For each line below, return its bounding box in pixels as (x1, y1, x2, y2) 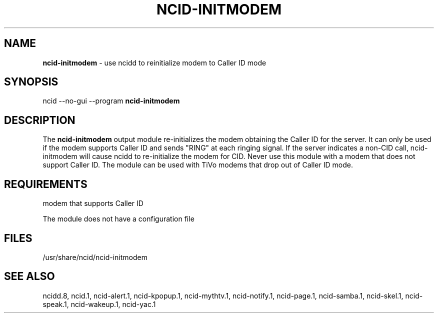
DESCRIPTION (4, 113, 75, 126)
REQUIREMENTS (4, 177, 87, 190)
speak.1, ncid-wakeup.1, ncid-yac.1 (42, 299, 156, 308)
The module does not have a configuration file (42, 214, 194, 223)
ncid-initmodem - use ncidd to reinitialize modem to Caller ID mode (42, 58, 266, 67)
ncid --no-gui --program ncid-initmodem (42, 96, 180, 105)
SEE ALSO (4, 270, 55, 283)
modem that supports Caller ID (42, 199, 143, 208)
